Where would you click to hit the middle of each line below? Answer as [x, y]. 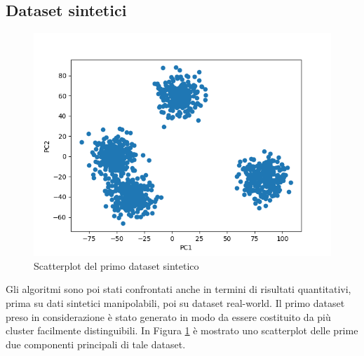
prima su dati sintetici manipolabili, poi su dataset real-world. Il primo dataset [175, 302]
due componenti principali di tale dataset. [96, 344]
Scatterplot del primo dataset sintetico [116, 265]
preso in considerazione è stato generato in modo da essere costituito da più [168, 316]
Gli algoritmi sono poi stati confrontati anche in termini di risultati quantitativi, [178, 289]
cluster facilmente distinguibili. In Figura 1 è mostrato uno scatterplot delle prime [182, 330]
